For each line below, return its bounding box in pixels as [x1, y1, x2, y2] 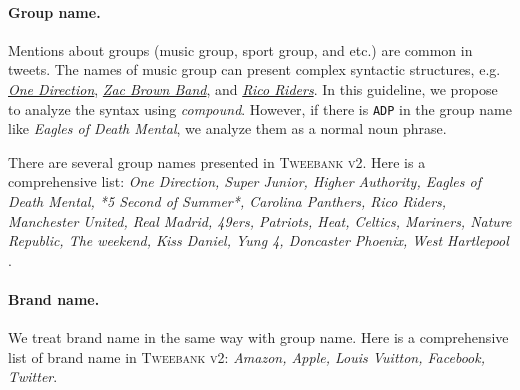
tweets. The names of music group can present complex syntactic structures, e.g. [8, 59, 501, 80]
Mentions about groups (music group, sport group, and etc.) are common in [8, 39, 473, 60]
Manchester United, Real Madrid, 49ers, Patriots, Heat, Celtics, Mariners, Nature [8, 210, 512, 231]
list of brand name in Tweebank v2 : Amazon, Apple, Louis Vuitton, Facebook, [8, 346, 485, 367]
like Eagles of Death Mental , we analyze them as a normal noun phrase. [8, 118, 447, 139]
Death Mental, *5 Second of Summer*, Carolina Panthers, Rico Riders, [8, 191, 447, 212]
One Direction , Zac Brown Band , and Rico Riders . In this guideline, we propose [8, 78, 498, 99]
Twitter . [8, 366, 58, 387]
